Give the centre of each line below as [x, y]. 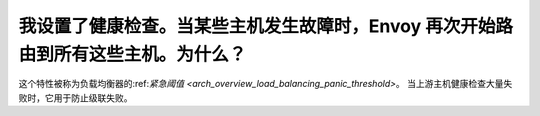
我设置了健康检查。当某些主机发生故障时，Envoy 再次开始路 [266, 26]
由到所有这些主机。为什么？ [132, 54]
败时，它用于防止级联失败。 [75, 97]
